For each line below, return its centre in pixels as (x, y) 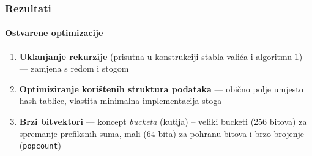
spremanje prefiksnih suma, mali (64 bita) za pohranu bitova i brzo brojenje (162, 133)
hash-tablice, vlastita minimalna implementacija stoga (121, 101)
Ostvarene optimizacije (54, 33)
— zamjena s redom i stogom (74, 68)
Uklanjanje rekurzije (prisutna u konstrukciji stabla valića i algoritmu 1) (161, 56)
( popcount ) (40, 145)
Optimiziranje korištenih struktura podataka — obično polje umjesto (161, 88)
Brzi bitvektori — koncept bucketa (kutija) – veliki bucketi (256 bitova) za (163, 121)
